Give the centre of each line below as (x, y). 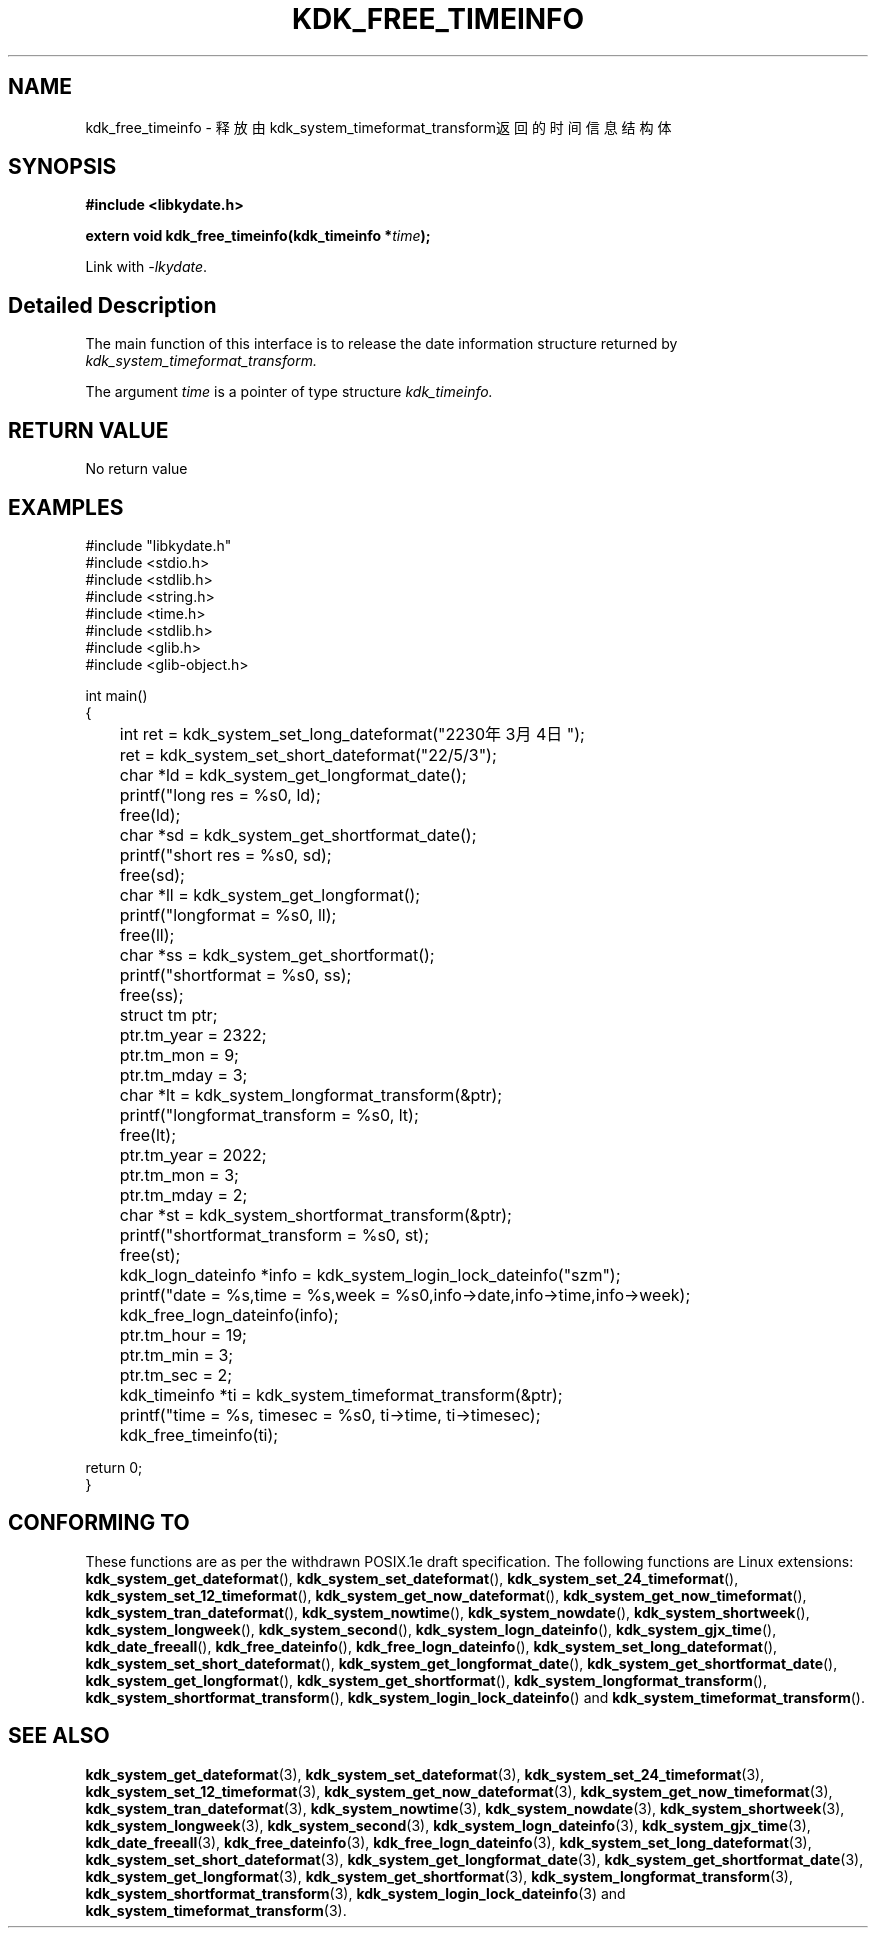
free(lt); (147, 1134)
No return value (136, 469)
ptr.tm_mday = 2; (183, 1194)
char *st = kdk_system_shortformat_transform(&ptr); (315, 1214)
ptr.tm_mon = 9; (179, 1054)
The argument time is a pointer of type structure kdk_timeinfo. (289, 392)
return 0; (114, 1467)
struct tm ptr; (168, 1014)
